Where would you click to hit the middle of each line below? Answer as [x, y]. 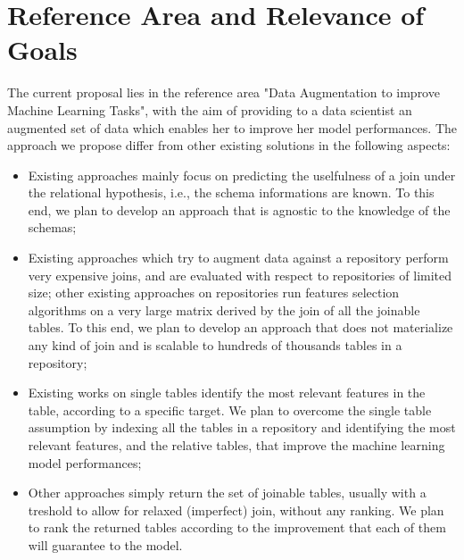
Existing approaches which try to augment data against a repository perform [238, 258]
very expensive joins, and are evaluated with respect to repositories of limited [240, 275]
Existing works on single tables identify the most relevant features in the [227, 393]
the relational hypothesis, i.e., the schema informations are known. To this [231, 192]
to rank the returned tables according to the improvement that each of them [237, 527]
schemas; [52, 227]
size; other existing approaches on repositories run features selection [214, 293]
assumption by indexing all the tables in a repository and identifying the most [242, 427]
